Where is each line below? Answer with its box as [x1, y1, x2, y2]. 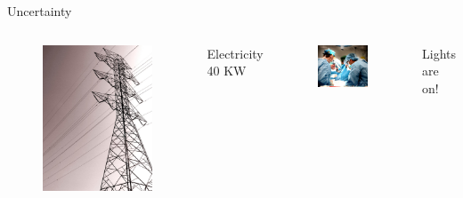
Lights [422, 44, 456, 62]
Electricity [207, 44, 264, 62]
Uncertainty [7, 2, 72, 20]
